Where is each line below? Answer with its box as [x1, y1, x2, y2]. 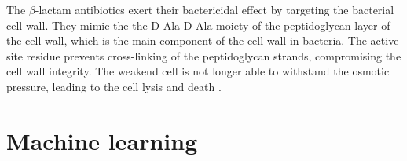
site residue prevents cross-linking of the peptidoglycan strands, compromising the [6, 47, 401, 64]
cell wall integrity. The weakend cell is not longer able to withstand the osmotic [6, 63, 390, 79]
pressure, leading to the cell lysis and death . [6, 78, 222, 94]
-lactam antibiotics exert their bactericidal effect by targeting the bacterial [35, 2, 394, 17]
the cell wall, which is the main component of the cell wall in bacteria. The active [6, 32, 399, 49]
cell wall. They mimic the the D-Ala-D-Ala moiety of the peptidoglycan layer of [6, 16, 390, 33]
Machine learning [6, 124, 198, 156]
